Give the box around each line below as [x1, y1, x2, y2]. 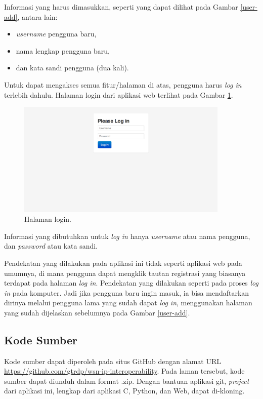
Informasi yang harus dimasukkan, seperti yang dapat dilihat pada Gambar [4, 2, 238, 12]
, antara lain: [17, 11, 58, 22]
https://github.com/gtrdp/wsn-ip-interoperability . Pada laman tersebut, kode [4, 366, 245, 376]
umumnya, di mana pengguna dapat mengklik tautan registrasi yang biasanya [4, 267, 246, 278]
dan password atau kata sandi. [4, 241, 98, 251]
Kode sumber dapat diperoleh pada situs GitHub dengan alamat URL [4, 355, 222, 366]
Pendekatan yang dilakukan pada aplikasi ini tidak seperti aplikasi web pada [4, 257, 242, 268]
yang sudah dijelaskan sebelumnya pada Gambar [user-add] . [4, 307, 190, 317]
